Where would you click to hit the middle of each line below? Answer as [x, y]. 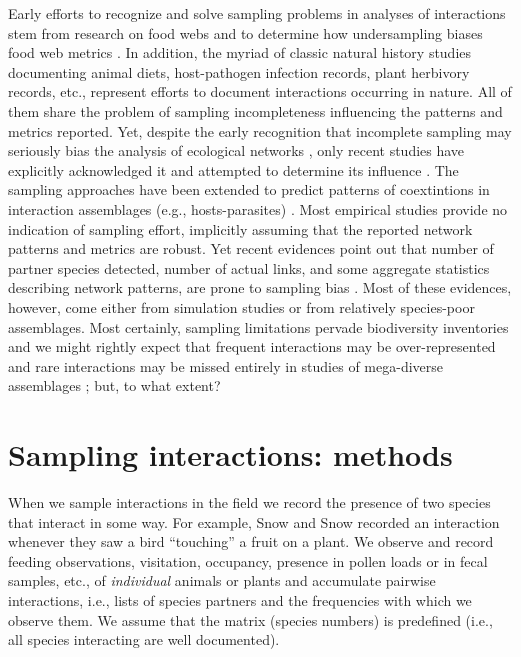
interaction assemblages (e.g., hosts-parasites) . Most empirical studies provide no [258, 208]
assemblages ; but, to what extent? [114, 385]
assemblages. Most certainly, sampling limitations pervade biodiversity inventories [258, 326]
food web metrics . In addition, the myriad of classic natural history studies [240, 52]
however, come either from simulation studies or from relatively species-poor [241, 306]
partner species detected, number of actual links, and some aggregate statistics [249, 267]
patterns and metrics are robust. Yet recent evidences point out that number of [251, 248]
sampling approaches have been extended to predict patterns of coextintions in [249, 189]
